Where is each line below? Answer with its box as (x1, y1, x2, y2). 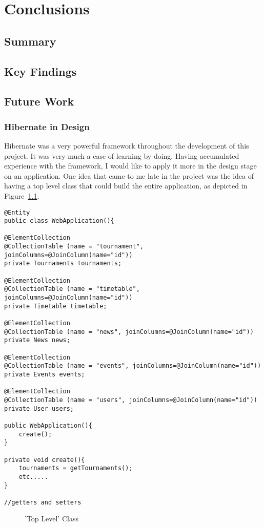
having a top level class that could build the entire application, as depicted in (4, 180, 248, 191)
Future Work (4, 93, 74, 109)
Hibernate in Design (4, 120, 90, 133)
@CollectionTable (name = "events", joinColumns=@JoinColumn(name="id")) (4, 362, 261, 370)
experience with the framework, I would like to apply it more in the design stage (4, 160, 257, 171)
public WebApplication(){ (4, 421, 92, 429)
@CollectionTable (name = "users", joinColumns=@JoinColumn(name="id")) (4, 396, 257, 404)
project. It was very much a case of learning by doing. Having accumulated (4, 150, 239, 161)
